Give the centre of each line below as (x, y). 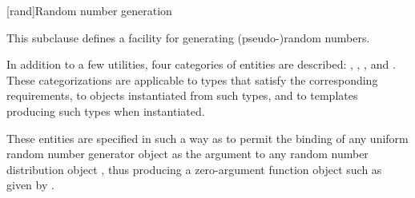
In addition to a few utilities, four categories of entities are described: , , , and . (201, 64)
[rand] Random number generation (89, 10)
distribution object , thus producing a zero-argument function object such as (194, 169)
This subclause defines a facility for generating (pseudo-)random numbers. (188, 37)
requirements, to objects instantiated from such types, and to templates (182, 95)
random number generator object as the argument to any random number (187, 154)
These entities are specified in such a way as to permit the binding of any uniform (207, 138)
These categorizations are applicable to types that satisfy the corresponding (192, 79)
